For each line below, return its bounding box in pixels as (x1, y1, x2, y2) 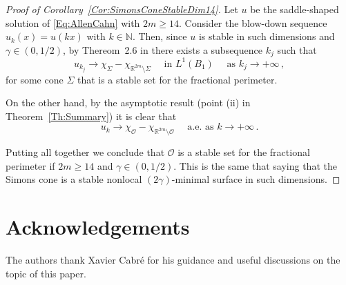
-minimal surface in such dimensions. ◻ (171, 172, 340, 186)
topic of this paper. (6, 266, 86, 280)
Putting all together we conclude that (6, 145, 165, 159)
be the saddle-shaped (250, 2, 339, 16)
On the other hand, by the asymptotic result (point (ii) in (6, 95, 251, 110)
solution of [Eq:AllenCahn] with (6, 15, 140, 30)
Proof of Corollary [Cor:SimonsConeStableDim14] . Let (6, 2, 238, 16)
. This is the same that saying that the (173, 158, 337, 173)
